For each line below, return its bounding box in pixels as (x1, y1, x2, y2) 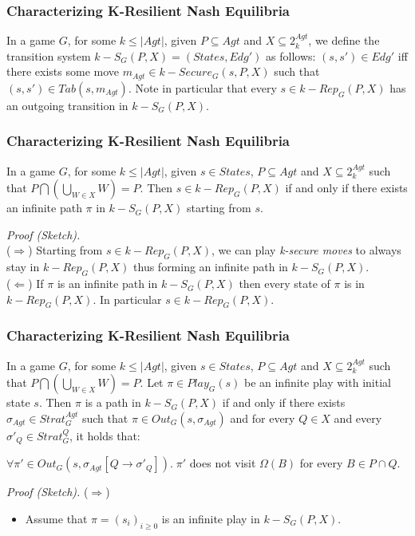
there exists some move (6, 63, 119, 80)
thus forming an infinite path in (133, 258, 288, 275)
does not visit (189, 455, 256, 471)
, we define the (308, 32, 380, 49)
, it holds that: (69, 427, 140, 443)
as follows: (266, 47, 316, 64)
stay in (6, 258, 40, 275)
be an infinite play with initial (243, 374, 391, 391)
